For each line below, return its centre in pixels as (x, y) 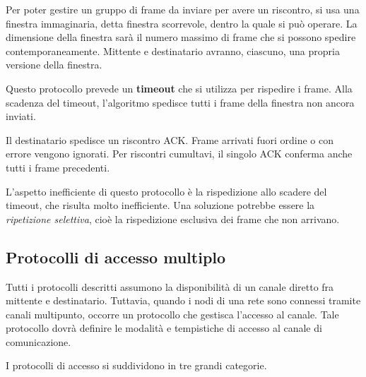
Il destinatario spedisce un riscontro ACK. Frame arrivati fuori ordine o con (170, 139)
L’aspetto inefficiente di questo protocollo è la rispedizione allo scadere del (166, 191)
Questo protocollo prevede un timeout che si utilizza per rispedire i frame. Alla (179, 88)
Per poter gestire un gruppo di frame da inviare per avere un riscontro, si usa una (183, 9)
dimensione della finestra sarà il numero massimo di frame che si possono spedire (181, 37)
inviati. (21, 116)
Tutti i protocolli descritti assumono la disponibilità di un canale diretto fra (170, 286)
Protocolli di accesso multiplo (116, 257)
